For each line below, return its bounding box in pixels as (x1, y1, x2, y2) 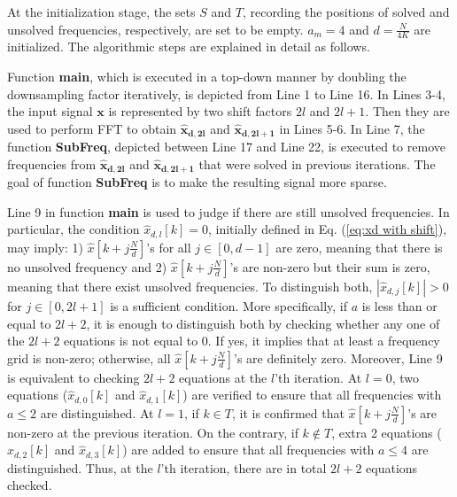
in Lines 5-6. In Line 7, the (279, 119, 425, 137)
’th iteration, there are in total (160, 458, 327, 477)
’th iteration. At (275, 368, 362, 386)
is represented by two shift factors (108, 102, 292, 120)
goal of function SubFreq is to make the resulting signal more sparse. (7, 173, 387, 191)
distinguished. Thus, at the (7, 458, 153, 477)
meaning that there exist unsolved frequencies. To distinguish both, (7, 276, 373, 295)
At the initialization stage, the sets (7, 3, 196, 20)
